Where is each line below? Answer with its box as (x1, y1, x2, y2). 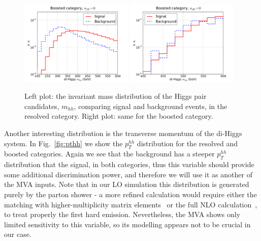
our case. (4, 229, 31, 239)
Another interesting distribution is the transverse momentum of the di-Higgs (4, 128, 242, 138)
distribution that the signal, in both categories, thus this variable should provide (4, 159, 254, 170)
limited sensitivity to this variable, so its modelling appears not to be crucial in (4, 219, 251, 229)
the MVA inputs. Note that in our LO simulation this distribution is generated (4, 179, 249, 190)
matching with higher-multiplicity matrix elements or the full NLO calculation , (4, 199, 257, 209)
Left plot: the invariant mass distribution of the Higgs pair (24, 91, 207, 101)
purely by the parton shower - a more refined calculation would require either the (4, 189, 257, 199)
